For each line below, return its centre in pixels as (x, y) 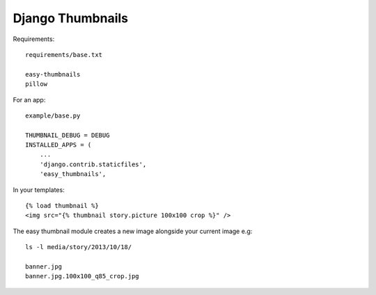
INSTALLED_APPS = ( (58, 145)
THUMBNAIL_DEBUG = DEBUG (68, 135)
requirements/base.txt (64, 55)
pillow (37, 84)
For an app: (29, 99)
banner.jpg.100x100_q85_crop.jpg (82, 276)
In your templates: (39, 190)
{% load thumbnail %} (62, 206)
